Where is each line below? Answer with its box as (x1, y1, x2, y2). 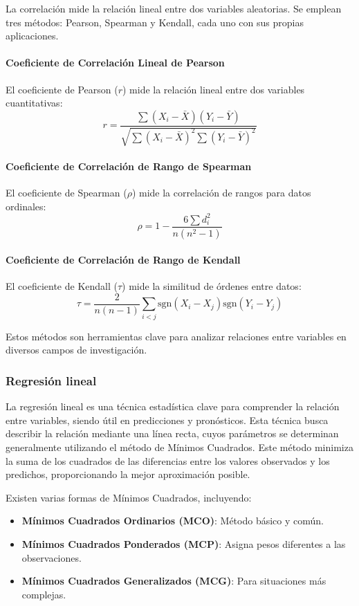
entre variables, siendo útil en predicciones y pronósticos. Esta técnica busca (6, 412, 329, 427)
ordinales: (6, 199, 46, 213)
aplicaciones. (6, 28, 59, 43)
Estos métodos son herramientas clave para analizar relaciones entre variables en (6, 329, 347, 343)
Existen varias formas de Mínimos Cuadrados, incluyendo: (6, 490, 252, 504)
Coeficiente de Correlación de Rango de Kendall (6, 252, 241, 267)
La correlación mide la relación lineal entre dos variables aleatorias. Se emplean (6, 1, 342, 15)
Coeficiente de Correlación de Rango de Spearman (6, 158, 252, 173)
